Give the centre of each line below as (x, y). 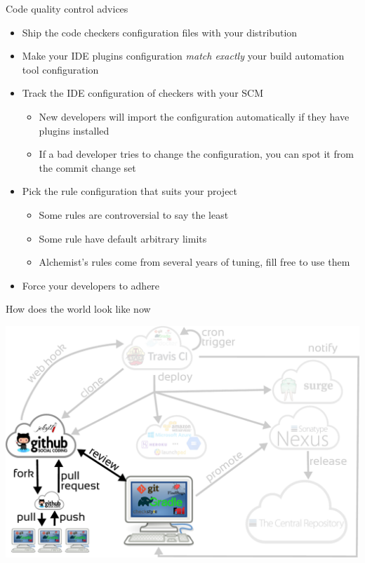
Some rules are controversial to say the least (134, 214)
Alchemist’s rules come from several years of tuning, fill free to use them (194, 262)
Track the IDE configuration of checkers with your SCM (143, 93)
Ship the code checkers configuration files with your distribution (160, 32)
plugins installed (74, 130)
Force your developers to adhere (91, 285)
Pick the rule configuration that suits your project (130, 191)
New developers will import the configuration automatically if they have (194, 116)
